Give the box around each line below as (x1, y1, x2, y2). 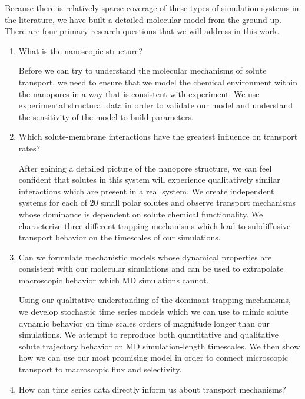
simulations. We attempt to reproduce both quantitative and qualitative (18, 328, 279, 341)
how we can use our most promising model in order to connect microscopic (18, 351, 289, 364)
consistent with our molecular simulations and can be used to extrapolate (18, 262, 284, 275)
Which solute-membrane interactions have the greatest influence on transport (18, 130, 298, 143)
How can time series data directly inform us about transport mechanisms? (18, 382, 286, 395)
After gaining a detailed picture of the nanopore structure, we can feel (18, 161, 272, 174)
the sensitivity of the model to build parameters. (18, 110, 194, 123)
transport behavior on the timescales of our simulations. (18, 231, 221, 243)
